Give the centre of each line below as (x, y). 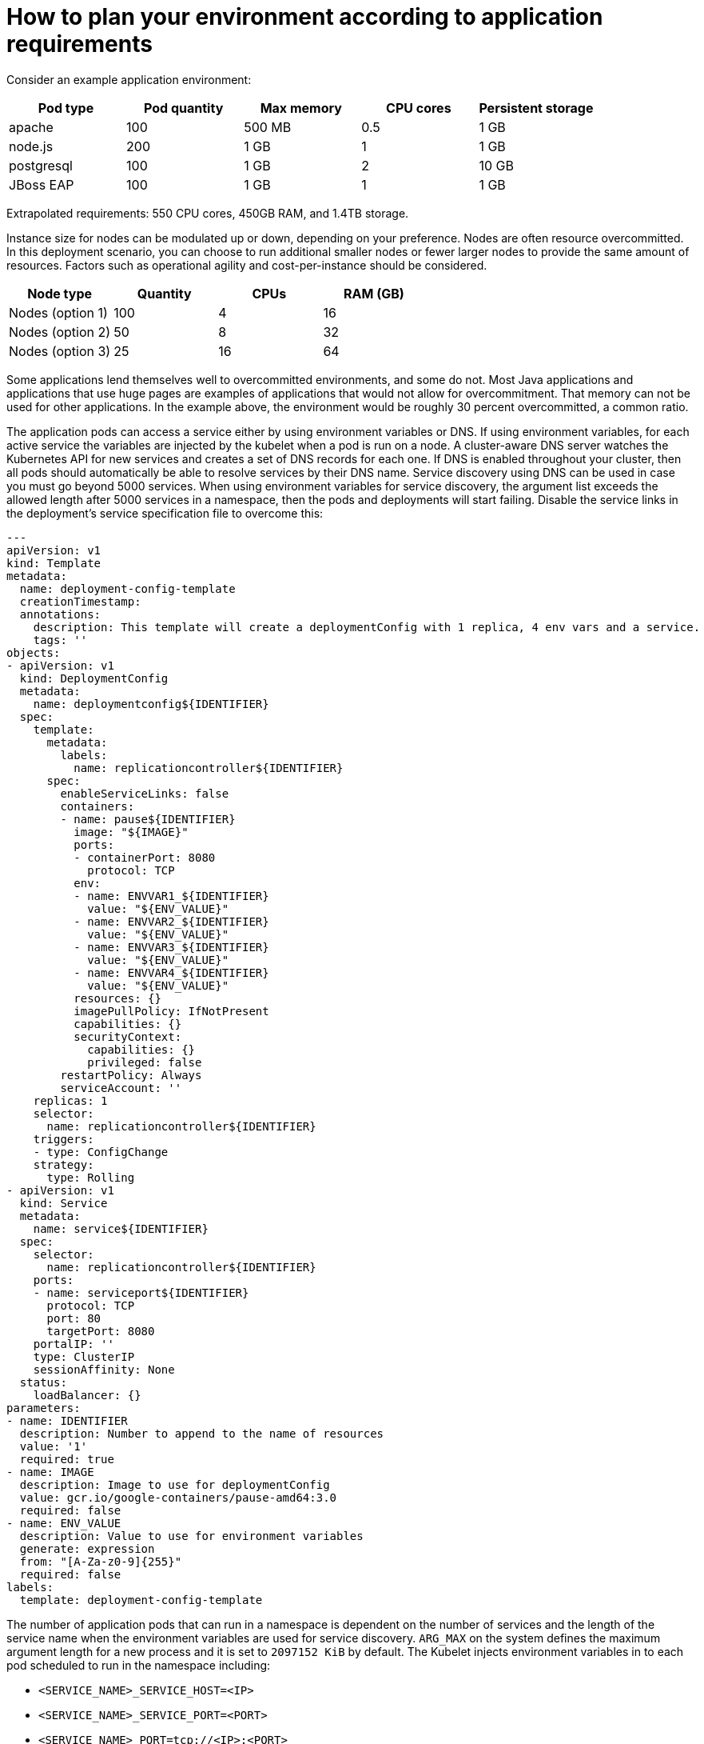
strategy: (64, 1164)
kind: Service (64, 1203)
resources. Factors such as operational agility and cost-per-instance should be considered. (247, 265)
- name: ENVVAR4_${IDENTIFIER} (171, 972)
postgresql (41, 165)
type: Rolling (91, 1177)
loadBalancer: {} (87, 1395)
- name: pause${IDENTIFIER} (148, 819)
